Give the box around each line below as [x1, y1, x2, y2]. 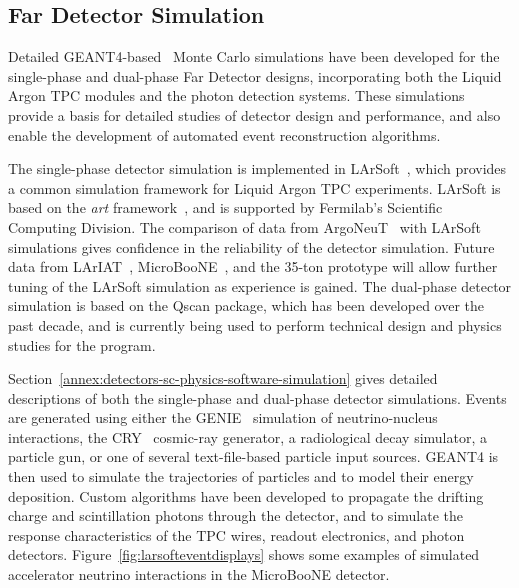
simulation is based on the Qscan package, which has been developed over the [8, 295, 484, 316]
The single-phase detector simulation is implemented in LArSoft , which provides [8, 158, 507, 179]
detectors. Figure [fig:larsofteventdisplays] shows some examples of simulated [8, 544, 480, 565]
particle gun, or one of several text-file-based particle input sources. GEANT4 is [8, 446, 499, 467]
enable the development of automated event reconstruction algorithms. [8, 124, 441, 145]
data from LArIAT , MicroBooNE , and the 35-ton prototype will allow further [8, 256, 498, 277]
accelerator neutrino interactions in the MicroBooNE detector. [8, 564, 390, 585]
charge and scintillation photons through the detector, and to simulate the [8, 505, 463, 526]
